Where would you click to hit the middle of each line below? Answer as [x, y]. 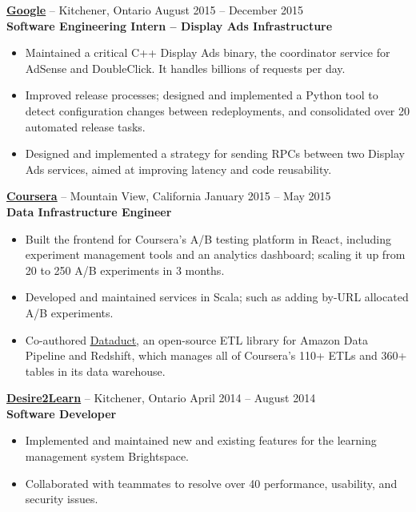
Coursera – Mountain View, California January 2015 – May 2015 [169, 196]
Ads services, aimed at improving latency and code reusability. [178, 169]
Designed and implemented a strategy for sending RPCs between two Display [215, 153]
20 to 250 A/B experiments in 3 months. [125, 270]
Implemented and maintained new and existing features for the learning [201, 440]
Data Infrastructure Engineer [89, 211]
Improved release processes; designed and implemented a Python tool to [202, 95]
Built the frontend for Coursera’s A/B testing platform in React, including [208, 238]
